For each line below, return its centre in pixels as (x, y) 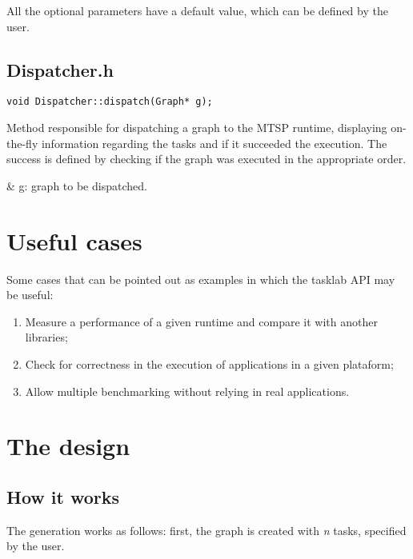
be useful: (30, 295)
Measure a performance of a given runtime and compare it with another (201, 321)
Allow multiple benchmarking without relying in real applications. (187, 391)
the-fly (22, 143)
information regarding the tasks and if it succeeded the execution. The (214, 143)
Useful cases (74, 240)
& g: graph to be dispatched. (77, 185)
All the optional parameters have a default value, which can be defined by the (197, 10)
